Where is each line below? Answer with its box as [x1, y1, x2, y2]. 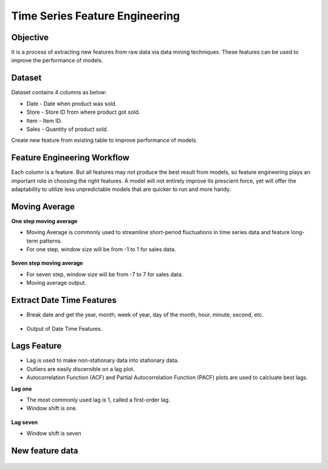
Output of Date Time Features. [26, 325, 103, 332]
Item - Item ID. [26, 117, 63, 124]
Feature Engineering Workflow [11, 153, 130, 163]
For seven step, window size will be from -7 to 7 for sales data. [26, 271, 183, 278]
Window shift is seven [26, 429, 81, 437]
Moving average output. [26, 279, 86, 287]
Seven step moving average [11, 259, 83, 267]
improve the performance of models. [11, 57, 103, 64]
